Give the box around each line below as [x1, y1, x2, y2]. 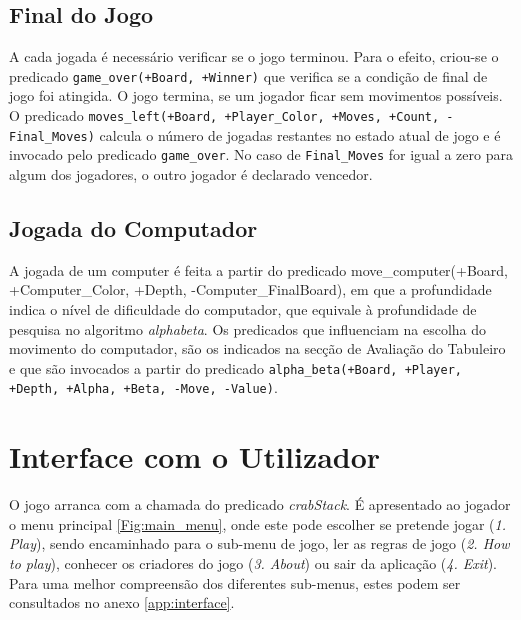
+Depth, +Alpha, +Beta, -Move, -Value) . [9, 377, 278, 398]
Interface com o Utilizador [9, 436, 381, 477]
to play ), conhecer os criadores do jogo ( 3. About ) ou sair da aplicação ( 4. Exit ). [9, 553, 497, 573]
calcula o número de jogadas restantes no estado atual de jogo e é [99, 124, 501, 145]
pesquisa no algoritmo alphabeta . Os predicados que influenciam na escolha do [9, 318, 487, 339]
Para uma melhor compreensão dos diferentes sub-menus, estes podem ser [9, 572, 461, 593]
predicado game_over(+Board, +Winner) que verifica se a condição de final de [9, 65, 488, 86]
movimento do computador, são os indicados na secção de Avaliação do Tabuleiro [9, 338, 506, 359]
